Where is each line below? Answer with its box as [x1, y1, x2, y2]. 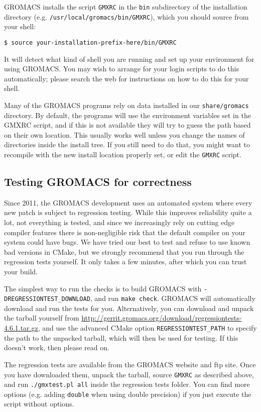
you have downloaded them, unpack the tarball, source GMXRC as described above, [4, 369, 254, 379]
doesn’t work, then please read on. [4, 342, 109, 353]
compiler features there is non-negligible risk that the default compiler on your [4, 227, 245, 237]
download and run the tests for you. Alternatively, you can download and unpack [4, 302, 254, 313]
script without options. [4, 398, 74, 409]
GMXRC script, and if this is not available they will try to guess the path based [4, 120, 251, 130]
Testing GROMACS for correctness [4, 174, 192, 189]
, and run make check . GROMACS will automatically [90, 293, 255, 303]
